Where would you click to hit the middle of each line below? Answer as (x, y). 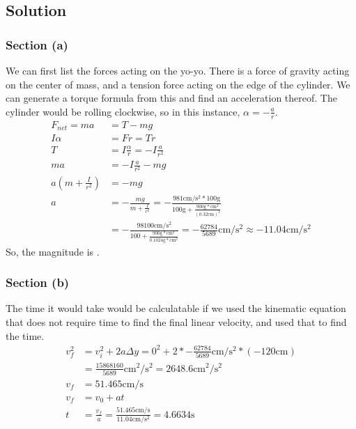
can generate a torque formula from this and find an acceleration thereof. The (171, 98)
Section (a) (37, 44)
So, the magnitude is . (53, 251)
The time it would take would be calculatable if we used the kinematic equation (176, 308)
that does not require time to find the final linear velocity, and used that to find (176, 321)
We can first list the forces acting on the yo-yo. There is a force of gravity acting (178, 70)
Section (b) (38, 282)
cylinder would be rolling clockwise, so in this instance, (123, 111)
